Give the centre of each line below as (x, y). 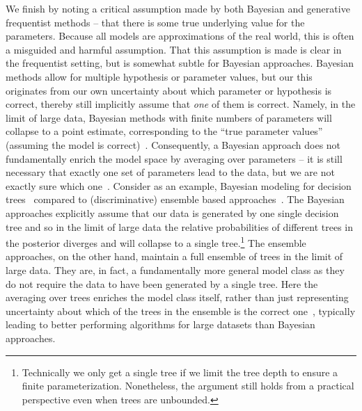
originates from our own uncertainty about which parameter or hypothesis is (169, 90)
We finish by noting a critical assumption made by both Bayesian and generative (178, 8)
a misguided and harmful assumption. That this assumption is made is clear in (174, 49)
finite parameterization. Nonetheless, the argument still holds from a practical (188, 386)
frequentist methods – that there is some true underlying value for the (155, 22)
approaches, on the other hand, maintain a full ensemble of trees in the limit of (174, 256)
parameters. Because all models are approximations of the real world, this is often (180, 36)
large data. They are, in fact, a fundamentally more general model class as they (175, 269)
